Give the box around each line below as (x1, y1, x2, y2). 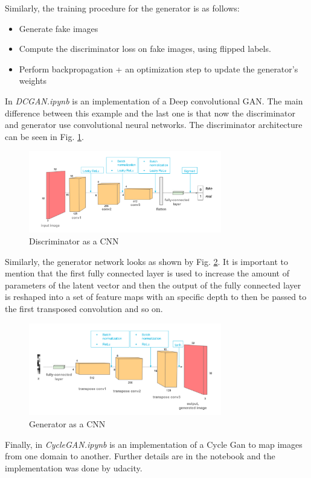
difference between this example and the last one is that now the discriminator (5, 106, 296, 119)
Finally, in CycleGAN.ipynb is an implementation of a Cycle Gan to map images (5, 438, 303, 450)
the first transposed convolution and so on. (5, 302, 163, 314)
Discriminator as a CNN (29, 235, 119, 247)
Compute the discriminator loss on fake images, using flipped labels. (19, 42, 271, 55)
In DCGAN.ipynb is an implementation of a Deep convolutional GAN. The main (5, 94, 303, 107)
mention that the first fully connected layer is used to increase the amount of (5, 267, 289, 279)
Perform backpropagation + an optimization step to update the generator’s (19, 62, 298, 75)
